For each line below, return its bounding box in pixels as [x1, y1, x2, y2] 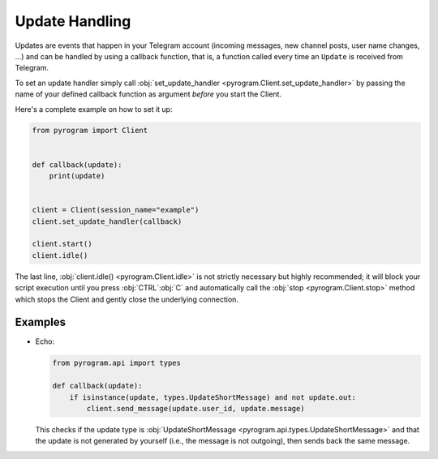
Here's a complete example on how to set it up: [15, 104, 173, 114]
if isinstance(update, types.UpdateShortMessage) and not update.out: [69, 393, 357, 401]
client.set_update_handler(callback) [32, 217, 182, 226]
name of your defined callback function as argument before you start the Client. [15, 89, 282, 99]
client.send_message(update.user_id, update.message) [86, 404, 305, 413]
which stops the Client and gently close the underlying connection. [15, 294, 239, 304]
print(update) [49, 171, 105, 181]
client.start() [32, 239, 92, 249]
